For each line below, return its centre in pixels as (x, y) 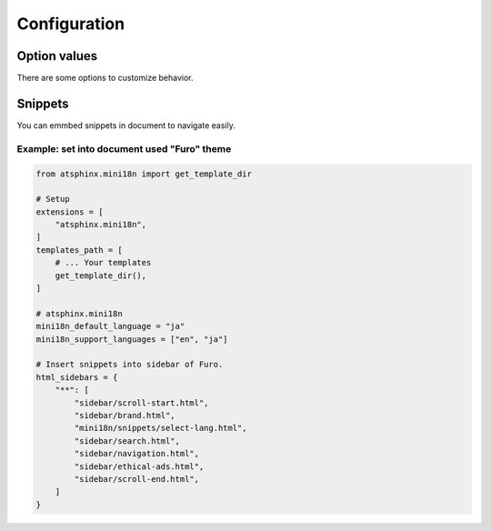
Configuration (71, 24)
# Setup (53, 199)
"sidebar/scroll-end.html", (137, 479)
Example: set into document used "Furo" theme (124, 148)
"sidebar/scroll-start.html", (141, 403)
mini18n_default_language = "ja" (110, 326)
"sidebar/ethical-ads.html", (139, 466)
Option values (57, 56)
